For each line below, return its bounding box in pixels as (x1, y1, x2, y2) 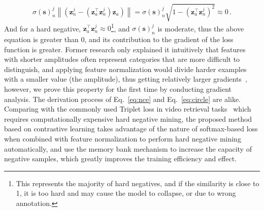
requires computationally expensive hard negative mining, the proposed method (4, 113, 252, 124)
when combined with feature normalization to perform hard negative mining (4, 133, 241, 144)
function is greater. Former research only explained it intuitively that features (4, 44, 246, 54)
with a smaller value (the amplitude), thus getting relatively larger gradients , (4, 74, 247, 84)
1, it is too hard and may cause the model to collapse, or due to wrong (16, 188, 236, 198)
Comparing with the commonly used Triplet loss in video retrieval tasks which (4, 103, 251, 114)
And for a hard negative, (4, 23, 81, 33)
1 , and (111, 21, 130, 33)
